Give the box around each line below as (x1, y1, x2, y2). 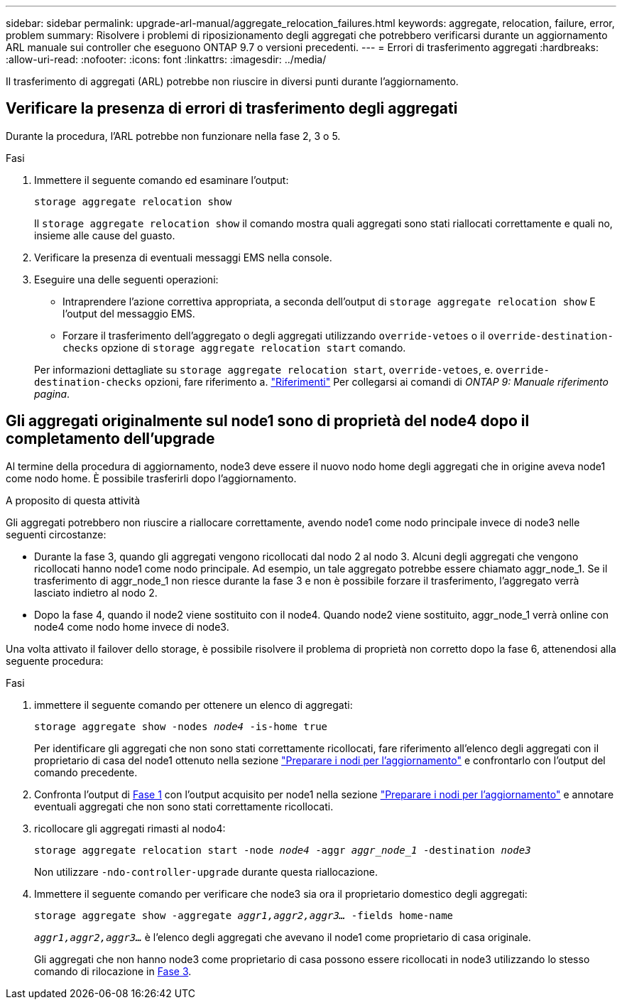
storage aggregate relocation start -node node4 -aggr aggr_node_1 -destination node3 (34, 844, 531, 856)
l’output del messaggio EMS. (62, 307, 195, 320)
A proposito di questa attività (6, 494, 141, 506)
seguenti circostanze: (6, 528, 107, 540)
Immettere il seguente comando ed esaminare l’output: (34, 173, 289, 186)
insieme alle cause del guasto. (34, 229, 175, 241)
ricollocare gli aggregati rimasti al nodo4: (34, 822, 226, 835)
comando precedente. (34, 766, 138, 778)
